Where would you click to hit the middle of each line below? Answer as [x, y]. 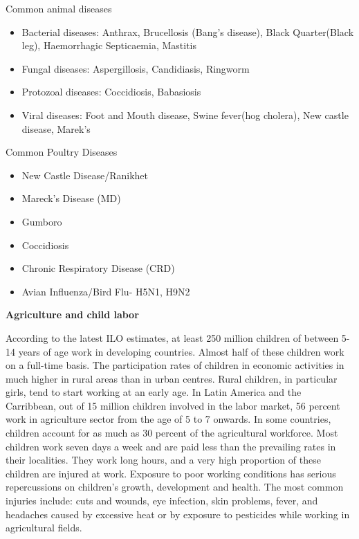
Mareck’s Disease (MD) [71, 198]
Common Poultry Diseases [62, 152]
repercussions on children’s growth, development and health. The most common [175, 487]
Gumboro [42, 221]
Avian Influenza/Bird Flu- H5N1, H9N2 [106, 291]
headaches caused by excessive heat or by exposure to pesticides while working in [178, 514]
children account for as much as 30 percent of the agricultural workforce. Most [172, 433]
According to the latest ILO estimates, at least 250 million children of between [172, 337]
